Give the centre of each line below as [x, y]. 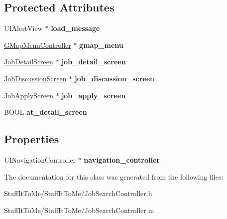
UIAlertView [23, 28]
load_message [75, 28]
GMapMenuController [38, 45]
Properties [32, 139]
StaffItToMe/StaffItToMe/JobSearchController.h [78, 193]
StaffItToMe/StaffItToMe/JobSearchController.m [79, 210]
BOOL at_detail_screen [46, 112]
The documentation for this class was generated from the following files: [114, 176]
